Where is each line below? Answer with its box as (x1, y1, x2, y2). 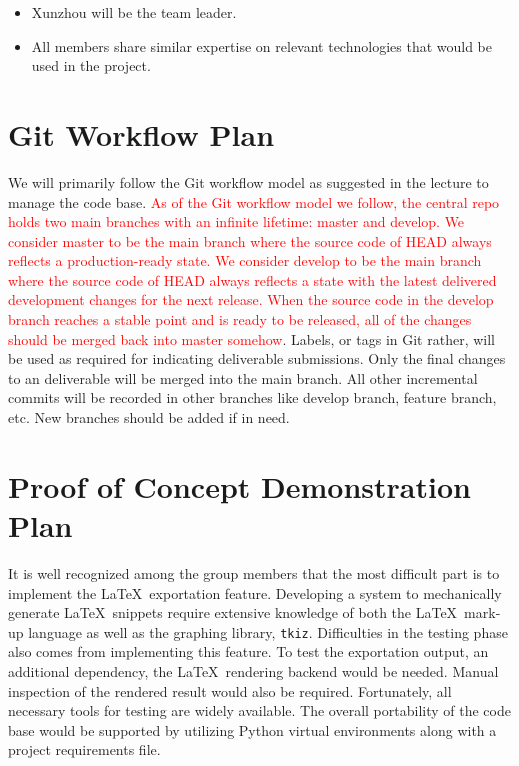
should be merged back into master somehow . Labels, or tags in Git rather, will (8, 328, 495, 349)
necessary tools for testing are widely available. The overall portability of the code (8, 700, 511, 721)
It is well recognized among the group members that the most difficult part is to (8, 562, 500, 583)
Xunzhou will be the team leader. (31, 2, 237, 22)
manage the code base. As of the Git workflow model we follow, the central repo (8, 191, 500, 212)
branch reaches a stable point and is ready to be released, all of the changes (8, 309, 472, 330)
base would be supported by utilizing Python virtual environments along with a (8, 719, 497, 740)
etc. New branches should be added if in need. (8, 407, 290, 428)
